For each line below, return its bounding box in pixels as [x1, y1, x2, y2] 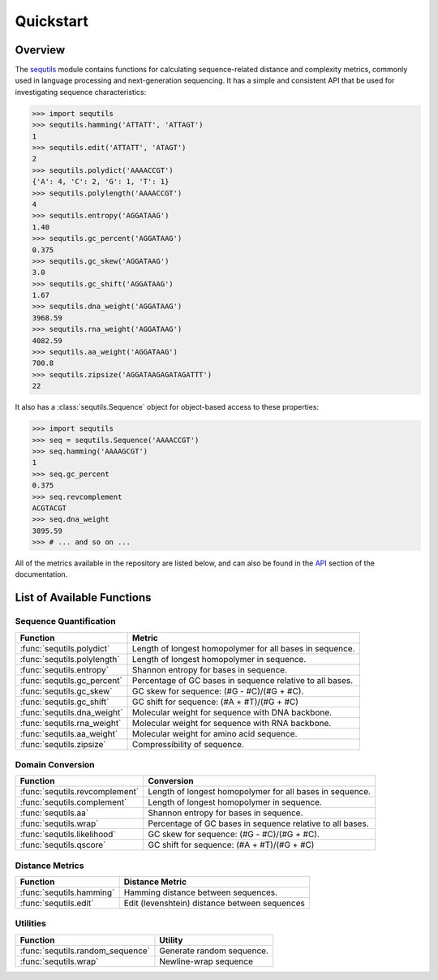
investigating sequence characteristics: [15, 87, 147, 97]
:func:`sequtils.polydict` [19, 643, 110, 654]
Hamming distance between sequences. [123, 887, 278, 898]
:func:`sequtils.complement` [19, 797, 127, 808]
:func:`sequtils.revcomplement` [19, 786, 140, 797]
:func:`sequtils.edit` [19, 897, 94, 909]
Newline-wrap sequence [159, 956, 254, 967]
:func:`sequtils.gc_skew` [19, 686, 113, 697]
